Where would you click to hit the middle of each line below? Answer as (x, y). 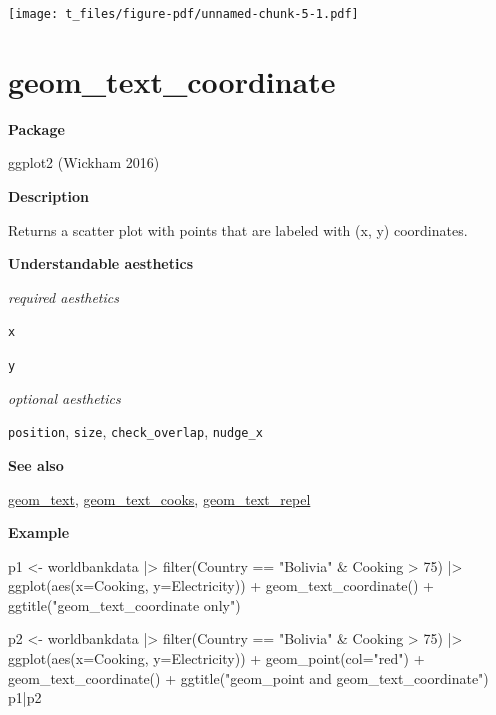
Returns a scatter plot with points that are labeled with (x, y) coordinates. (238, 229)
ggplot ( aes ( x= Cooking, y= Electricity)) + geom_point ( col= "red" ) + (216, 658)
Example (39, 532)
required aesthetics (63, 296)
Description (49, 195)
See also (36, 464)
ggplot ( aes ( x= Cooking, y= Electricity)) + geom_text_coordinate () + (221, 585)
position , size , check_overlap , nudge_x (135, 431)
